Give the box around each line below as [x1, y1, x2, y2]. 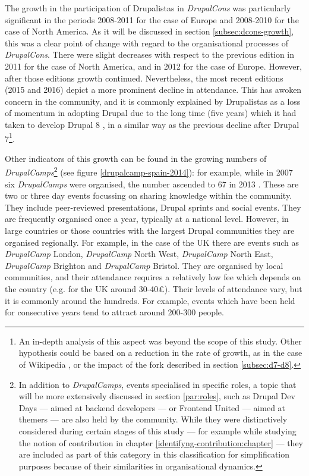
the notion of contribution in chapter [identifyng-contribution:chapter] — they [18, 436, 304, 449]
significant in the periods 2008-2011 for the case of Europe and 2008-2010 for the [5, 13, 299, 26]
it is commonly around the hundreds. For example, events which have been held [5, 294, 295, 306]
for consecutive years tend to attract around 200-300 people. [5, 306, 224, 318]
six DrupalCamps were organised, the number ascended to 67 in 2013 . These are [5, 177, 299, 190]
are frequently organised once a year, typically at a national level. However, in [5, 212, 289, 225]
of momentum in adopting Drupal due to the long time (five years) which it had [5, 107, 297, 119]
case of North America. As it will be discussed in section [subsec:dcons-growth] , [5, 25, 294, 37]
